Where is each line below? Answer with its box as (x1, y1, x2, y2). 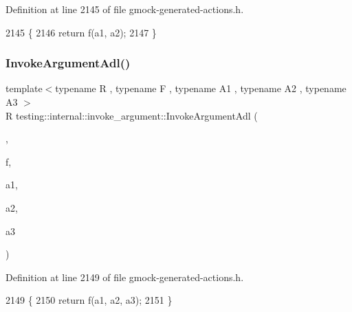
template (5, 81, 43, 96)
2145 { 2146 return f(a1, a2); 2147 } (5, 25, 157, 39)
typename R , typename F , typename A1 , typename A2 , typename (55, 81, 346, 96)
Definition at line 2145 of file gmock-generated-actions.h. (5, 2, 244, 16)
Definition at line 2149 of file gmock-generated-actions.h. (5, 269, 244, 284)
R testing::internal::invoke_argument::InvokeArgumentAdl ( (5, 108, 258, 122)
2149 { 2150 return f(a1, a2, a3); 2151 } (5, 293, 173, 307)
